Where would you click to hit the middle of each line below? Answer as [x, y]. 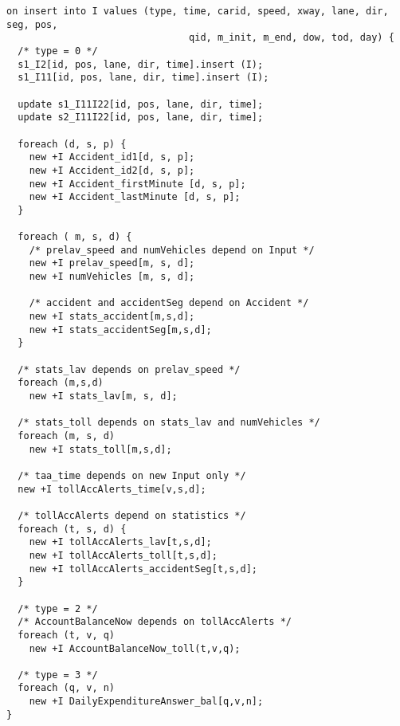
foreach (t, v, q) [67, 635]
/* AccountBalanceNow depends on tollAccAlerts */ [155, 622]
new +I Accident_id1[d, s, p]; [112, 157]
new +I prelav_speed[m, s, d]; [112, 263]
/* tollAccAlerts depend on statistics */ [132, 515]
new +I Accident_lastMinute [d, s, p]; [135, 197]
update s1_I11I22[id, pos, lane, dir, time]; [141, 104]
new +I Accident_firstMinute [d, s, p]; [137, 184]
